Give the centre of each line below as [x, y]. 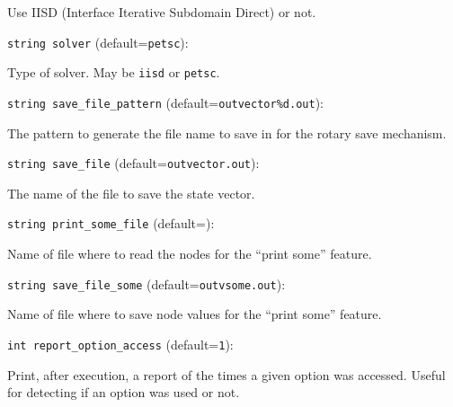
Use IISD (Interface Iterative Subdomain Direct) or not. [162, 12]
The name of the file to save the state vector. [131, 193]
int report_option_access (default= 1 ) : [120, 344]
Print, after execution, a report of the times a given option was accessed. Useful [226, 374]
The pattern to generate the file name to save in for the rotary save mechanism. [227, 133]
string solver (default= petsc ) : [98, 42]
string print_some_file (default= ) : [111, 223]
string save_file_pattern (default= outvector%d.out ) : [165, 102]
